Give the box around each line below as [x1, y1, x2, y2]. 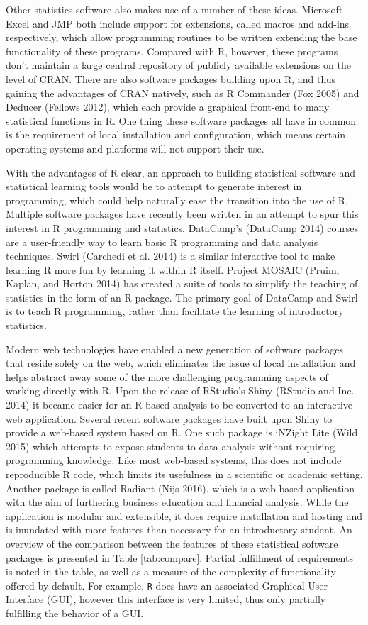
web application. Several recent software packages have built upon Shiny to [6, 411, 333, 426]
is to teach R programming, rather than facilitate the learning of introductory [6, 304, 344, 319]
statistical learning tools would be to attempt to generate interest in [6, 179, 302, 194]
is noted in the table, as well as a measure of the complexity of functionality [6, 564, 336, 579]
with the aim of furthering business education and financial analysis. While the [6, 494, 349, 509]
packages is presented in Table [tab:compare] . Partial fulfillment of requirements [6, 550, 353, 565]
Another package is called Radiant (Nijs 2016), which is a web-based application [6, 480, 355, 495]
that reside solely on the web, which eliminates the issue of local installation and [6, 355, 356, 370]
